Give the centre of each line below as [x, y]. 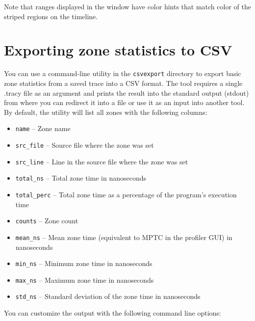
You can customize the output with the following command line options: [113, 313]
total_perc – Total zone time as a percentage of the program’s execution [126, 194]
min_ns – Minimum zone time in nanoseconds [84, 263]
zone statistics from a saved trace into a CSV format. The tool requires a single [123, 83]
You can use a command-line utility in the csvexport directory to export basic [123, 73]
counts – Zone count [47, 221]
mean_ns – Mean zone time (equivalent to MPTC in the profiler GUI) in [124, 237]
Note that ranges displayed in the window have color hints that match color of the [127, 6]
